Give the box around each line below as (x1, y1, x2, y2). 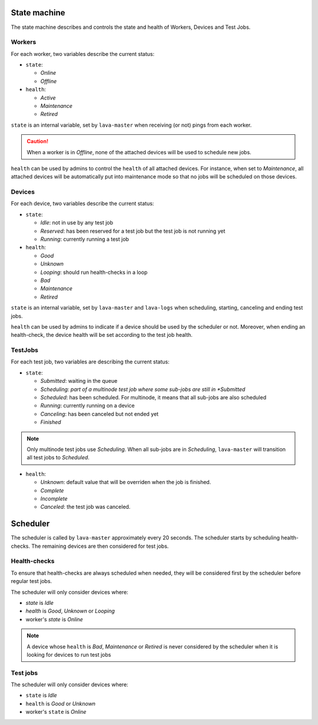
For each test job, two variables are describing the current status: (11, 358, 170, 365)
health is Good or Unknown (25, 700, 96, 707)
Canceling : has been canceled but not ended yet (40, 410, 159, 418)
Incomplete (40, 495, 68, 502)
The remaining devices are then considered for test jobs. (31, 542, 169, 549)
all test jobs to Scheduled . (26, 454, 90, 461)
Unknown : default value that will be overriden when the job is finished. (40, 479, 211, 486)
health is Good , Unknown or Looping (25, 607, 115, 615)
